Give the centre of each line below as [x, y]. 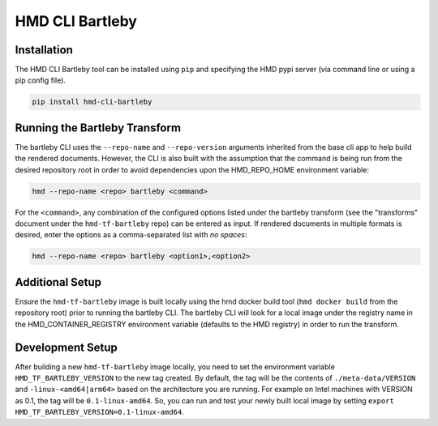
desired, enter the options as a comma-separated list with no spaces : [131, 235]
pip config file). [41, 80]
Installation [44, 50]
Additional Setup [58, 282]
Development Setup [66, 347]
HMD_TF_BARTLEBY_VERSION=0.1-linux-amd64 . [99, 412]
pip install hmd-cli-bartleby [92, 102]
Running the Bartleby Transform [98, 128]
